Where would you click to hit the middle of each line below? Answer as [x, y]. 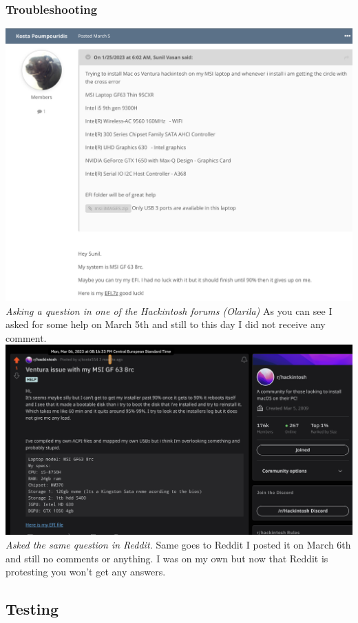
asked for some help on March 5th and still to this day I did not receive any [166, 324]
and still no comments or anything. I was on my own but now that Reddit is [167, 558]
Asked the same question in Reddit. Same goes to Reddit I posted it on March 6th [178, 545]
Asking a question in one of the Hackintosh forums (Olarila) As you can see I [169, 310]
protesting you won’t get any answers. [86, 572]
